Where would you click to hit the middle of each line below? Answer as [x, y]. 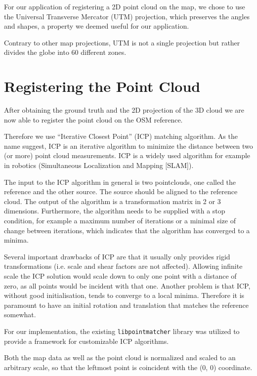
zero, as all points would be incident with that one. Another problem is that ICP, [127, 285]
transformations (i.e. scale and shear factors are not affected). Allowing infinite [123, 266]
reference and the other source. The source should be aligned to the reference [121, 191]
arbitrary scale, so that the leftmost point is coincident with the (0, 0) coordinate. [128, 367]
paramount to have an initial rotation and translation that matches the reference [127, 305]
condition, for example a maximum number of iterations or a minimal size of [120, 221]
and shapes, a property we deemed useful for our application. [97, 26]
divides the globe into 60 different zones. [65, 52]
